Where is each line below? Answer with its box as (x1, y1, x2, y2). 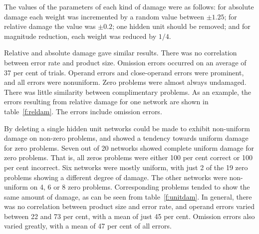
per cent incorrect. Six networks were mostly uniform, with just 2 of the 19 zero (4, 162, 248, 172)
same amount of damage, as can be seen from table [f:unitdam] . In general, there (4, 191, 252, 202)
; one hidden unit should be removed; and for (112, 21, 251, 31)
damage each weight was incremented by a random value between (4, 11, 205, 21)
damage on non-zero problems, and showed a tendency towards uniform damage (4, 133, 249, 143)
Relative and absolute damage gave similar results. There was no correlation (4, 47, 237, 58)
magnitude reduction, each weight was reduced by (4, 30, 157, 41)
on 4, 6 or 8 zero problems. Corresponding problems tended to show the (30, 182, 250, 192)
